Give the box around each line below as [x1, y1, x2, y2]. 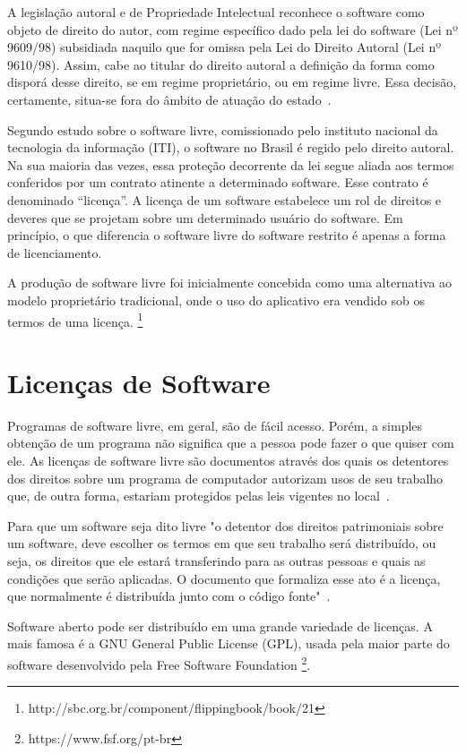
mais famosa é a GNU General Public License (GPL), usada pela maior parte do [7, 634, 450, 653]
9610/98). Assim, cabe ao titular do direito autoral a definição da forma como [7, 55, 435, 73]
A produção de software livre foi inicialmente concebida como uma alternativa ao [7, 273, 453, 292]
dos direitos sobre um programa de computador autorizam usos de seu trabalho [7, 468, 444, 487]
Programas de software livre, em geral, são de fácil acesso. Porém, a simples [7, 416, 423, 434]
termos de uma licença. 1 [7, 309, 143, 330]
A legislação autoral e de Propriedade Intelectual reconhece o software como [7, 3, 425, 21]
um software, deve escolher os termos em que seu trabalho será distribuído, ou [7, 534, 436, 553]
